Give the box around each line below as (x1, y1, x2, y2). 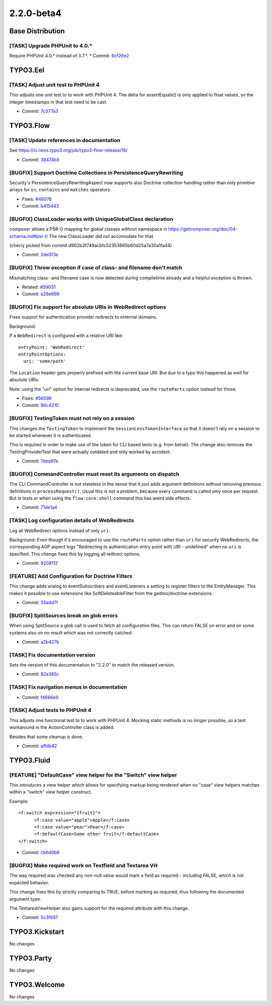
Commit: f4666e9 (22, 694, 59, 700)
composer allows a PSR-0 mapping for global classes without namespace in (9, 226, 167, 232)
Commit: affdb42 (22, 743, 57, 749)
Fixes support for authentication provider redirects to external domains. (9, 314, 158, 320)
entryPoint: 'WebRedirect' (18, 344, 85, 350)
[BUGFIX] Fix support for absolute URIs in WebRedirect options (9, 304, 166, 311)
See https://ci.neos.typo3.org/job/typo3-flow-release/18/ (9, 147, 128, 153)
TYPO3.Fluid (9, 756, 50, 764)
